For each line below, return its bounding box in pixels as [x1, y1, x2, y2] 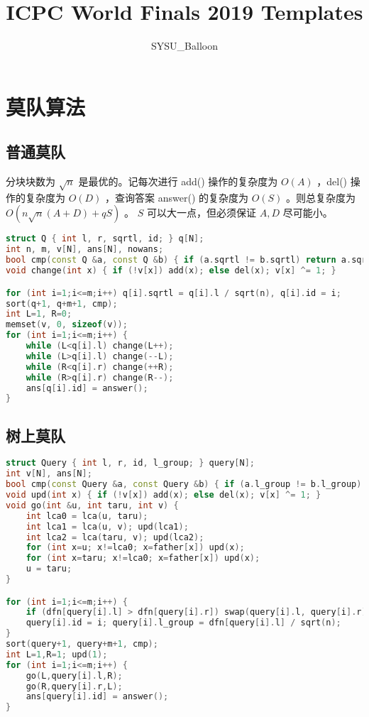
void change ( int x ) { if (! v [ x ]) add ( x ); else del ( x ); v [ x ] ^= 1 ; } [6, 266, 336, 276]
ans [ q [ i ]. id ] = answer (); [26, 383, 148, 393]
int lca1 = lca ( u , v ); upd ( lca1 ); [26, 521, 189, 532]
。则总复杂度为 [286, 190, 356, 204]
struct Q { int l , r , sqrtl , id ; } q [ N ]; [6, 234, 204, 244]
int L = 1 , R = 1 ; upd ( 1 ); [6, 649, 108, 659]
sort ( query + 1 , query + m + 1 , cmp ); [6, 639, 158, 650]
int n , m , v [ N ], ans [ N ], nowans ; [6, 244, 164, 255]
